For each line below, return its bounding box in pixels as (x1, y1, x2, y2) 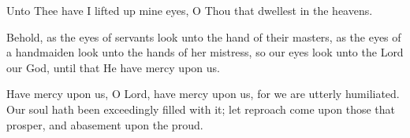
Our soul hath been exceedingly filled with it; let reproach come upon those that (6, 100, 396, 117)
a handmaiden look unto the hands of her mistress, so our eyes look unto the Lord (6, 44, 404, 60)
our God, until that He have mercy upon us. (6, 59, 220, 75)
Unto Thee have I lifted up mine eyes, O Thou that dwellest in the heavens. (6, 2, 373, 18)
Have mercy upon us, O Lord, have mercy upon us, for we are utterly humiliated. (6, 85, 400, 102)
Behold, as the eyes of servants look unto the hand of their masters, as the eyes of (6, 28, 401, 45)
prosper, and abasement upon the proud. (6, 116, 203, 133)
